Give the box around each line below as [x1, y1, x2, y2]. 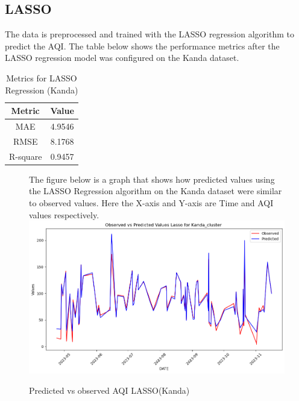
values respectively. [29, 208, 99, 221]
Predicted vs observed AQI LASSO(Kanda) [29, 384, 190, 396]
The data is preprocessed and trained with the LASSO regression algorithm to [5, 28, 294, 40]
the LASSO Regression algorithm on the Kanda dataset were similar [29, 185, 282, 197]
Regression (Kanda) [5, 83, 78, 96]
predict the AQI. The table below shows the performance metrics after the [5, 39, 280, 52]
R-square [9, 150, 42, 162]
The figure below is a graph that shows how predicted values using [29, 172, 275, 185]
